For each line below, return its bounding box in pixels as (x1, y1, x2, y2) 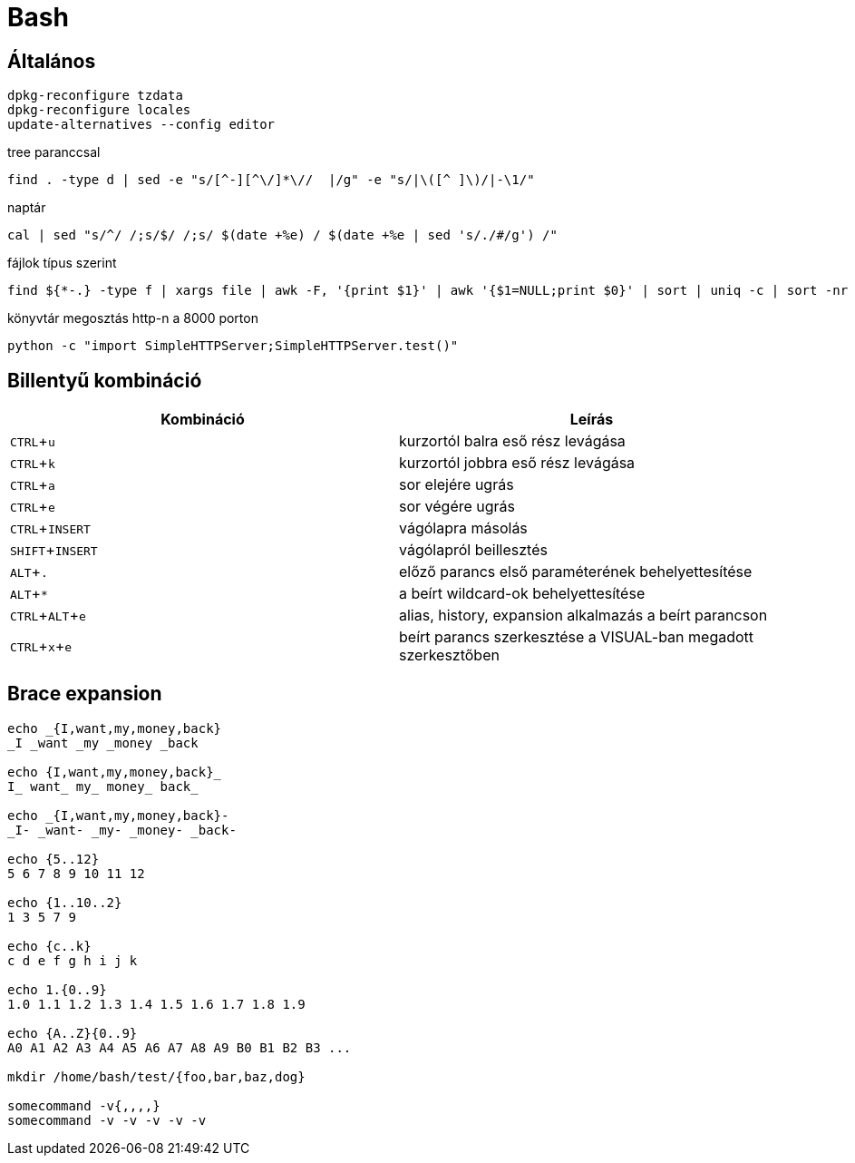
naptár (7, 200, 46, 216)
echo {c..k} (7, 938, 92, 953)
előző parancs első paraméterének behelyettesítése (399, 562, 753, 581)
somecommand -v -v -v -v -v (7, 1112, 207, 1128)
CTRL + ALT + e (10, 606, 86, 625)
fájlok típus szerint (7, 255, 117, 271)
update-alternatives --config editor (7, 117, 276, 132)
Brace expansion (7, 682, 162, 706)
